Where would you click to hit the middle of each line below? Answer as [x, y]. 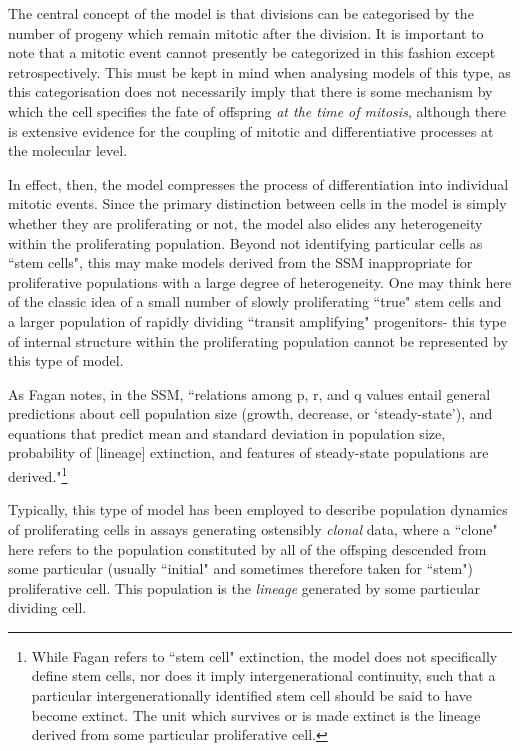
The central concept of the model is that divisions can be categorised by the [241, 13]
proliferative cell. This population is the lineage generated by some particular [244, 587]
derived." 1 [38, 474]
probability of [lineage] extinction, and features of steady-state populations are [248, 452]
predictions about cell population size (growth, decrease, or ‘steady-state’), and [250, 413]
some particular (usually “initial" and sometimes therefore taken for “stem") [240, 568]
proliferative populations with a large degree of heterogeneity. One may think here [260, 281]
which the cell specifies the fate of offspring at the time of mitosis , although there [257, 110]
